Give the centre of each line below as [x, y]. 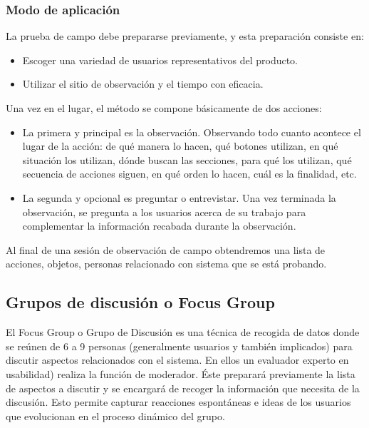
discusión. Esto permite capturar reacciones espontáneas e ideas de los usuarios [178, 402]
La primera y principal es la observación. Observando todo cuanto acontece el [192, 132]
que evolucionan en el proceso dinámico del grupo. [115, 416]
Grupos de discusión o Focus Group [140, 302]
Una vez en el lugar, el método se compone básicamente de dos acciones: [164, 108]
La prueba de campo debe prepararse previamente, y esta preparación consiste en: [185, 36]
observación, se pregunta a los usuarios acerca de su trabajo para [164, 212]
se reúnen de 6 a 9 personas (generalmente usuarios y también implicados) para [179, 346]
